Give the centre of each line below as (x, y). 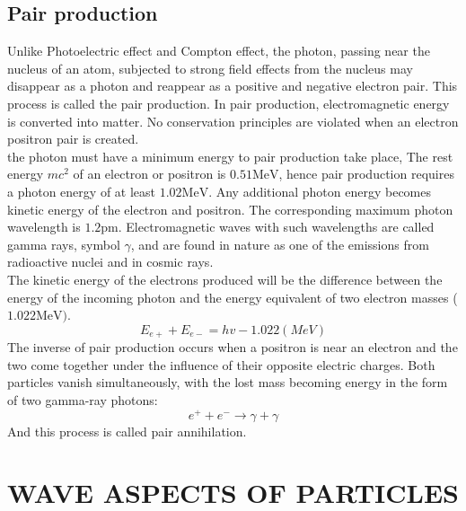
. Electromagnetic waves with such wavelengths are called (276, 227)
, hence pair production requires (366, 174)
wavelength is (44, 227)
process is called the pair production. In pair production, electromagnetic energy (229, 103)
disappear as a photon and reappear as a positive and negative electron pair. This (233, 86)
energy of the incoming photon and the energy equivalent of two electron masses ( (233, 297)
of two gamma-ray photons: (83, 399)
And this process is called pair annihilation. (127, 431)
